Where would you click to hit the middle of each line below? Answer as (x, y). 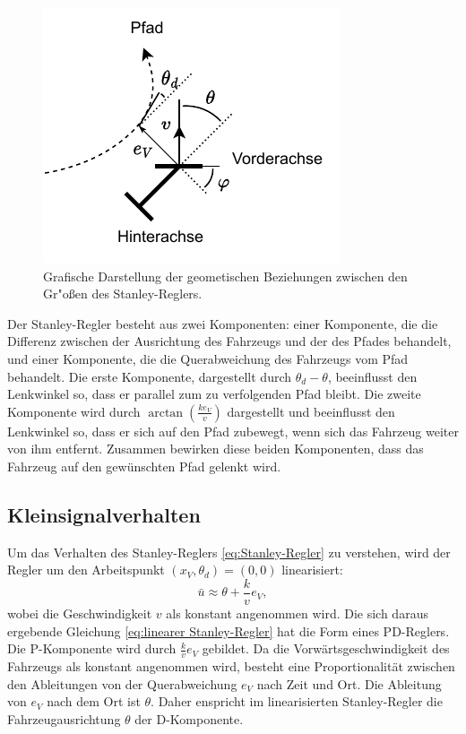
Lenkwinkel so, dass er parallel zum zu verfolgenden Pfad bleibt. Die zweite (214, 394)
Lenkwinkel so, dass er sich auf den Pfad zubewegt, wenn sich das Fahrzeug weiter (233, 431)
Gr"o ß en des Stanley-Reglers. (123, 294)
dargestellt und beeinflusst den (311, 411)
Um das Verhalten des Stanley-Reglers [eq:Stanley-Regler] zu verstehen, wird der (229, 552)
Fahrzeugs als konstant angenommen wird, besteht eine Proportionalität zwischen (231, 666)
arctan (166, 413)
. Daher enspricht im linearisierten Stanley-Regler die (297, 701)
